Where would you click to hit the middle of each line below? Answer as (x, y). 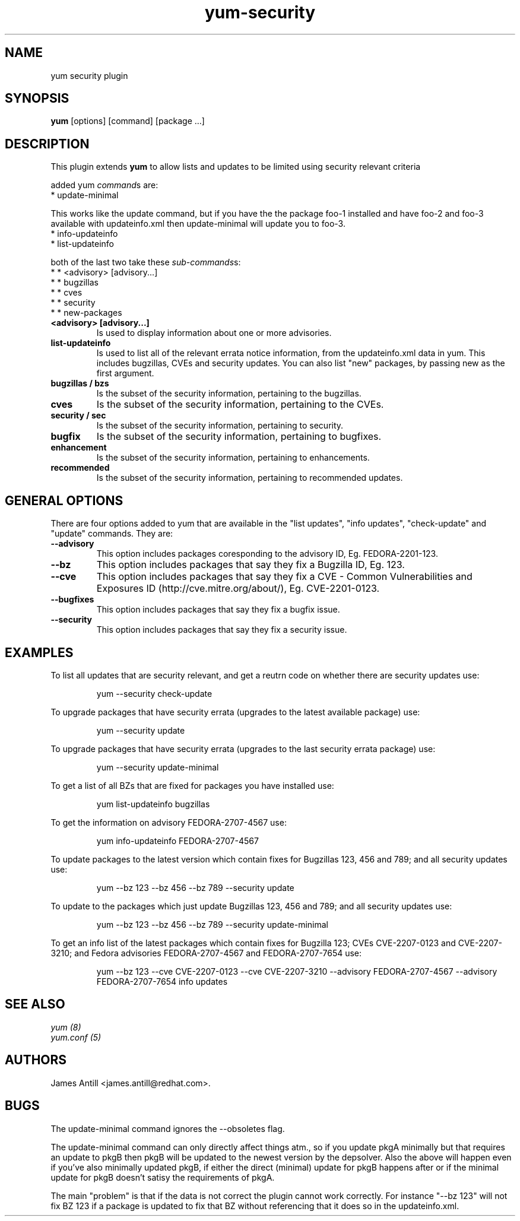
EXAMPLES (39, 652)
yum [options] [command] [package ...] (128, 121)
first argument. (125, 373)
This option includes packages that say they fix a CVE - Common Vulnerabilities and (284, 577)
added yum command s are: (104, 185)
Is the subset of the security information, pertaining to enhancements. (233, 458)
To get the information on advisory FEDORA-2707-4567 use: (169, 822)
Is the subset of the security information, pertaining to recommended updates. (250, 478)
